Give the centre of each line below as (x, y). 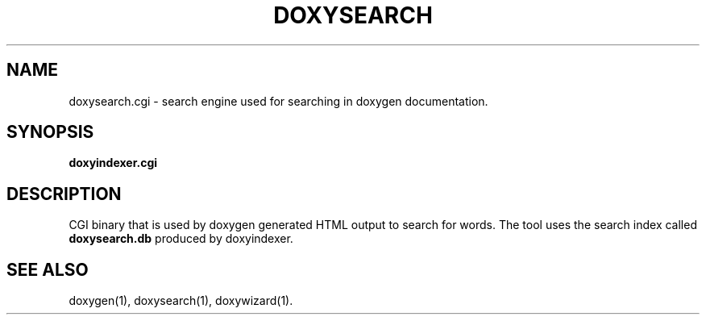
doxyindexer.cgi (113, 163)
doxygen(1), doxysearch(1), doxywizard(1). (181, 301)
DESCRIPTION (64, 194)
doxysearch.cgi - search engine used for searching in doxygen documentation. (278, 101)
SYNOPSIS (50, 132)
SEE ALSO (48, 269)
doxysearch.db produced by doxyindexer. (181, 239)
